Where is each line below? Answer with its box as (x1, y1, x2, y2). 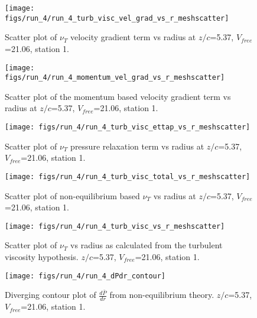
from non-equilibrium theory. (109, 288, 214, 301)
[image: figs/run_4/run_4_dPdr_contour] (5, 271, 166, 280)
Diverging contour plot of (5, 288, 96, 301)
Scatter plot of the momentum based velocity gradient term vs (5, 90, 231, 102)
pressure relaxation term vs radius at (70, 139, 204, 152)
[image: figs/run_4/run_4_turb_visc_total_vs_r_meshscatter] (5, 172, 251, 181)
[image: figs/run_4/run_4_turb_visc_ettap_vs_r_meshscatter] (5, 123, 251, 131)
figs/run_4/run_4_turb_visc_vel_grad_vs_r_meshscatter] (5, 14, 229, 22)
